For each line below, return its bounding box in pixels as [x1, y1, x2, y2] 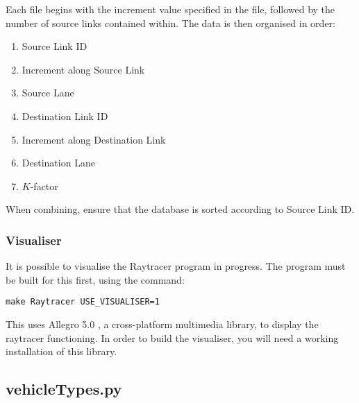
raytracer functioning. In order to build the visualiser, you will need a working [6, 330, 339, 345]
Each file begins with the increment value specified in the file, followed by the [6, 2, 335, 16]
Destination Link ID [22, 108, 108, 123]
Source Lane [22, 85, 74, 100]
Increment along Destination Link [22, 132, 166, 146]
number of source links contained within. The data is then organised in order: [6, 15, 335, 30]
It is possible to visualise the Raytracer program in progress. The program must [6, 259, 346, 273]
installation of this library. [6, 344, 117, 359]
